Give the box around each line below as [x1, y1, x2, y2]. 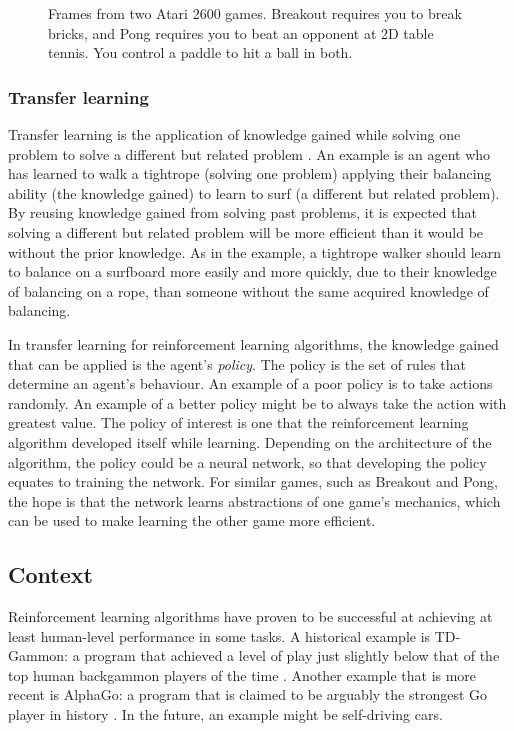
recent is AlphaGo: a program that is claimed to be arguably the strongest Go [8, 684, 488, 705]
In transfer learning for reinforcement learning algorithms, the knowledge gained [8, 333, 499, 354]
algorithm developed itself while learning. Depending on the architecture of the [8, 431, 492, 452]
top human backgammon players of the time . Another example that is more [8, 664, 477, 685]
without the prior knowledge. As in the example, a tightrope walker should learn [8, 241, 502, 262]
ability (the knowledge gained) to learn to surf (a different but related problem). [8, 182, 500, 203]
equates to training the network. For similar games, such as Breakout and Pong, [8, 471, 498, 492]
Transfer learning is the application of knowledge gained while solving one [8, 124, 461, 144]
